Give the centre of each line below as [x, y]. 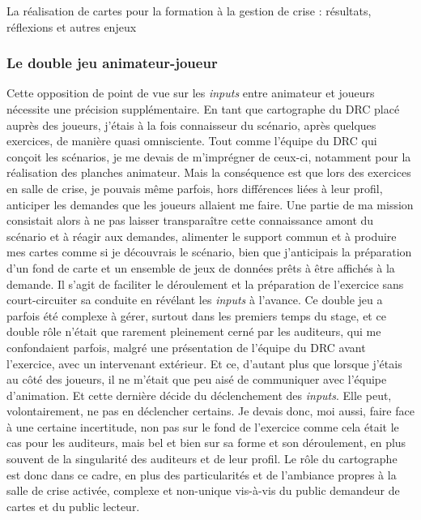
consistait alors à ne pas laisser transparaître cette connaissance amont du [190, 220]
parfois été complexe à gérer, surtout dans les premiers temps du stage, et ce [196, 315]
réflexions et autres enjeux [72, 26]
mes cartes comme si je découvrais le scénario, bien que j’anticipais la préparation [209, 252]
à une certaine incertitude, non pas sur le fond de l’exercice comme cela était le [203, 426]
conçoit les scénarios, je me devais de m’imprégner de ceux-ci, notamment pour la [209, 156]
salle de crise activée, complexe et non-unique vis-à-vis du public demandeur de [203, 490]
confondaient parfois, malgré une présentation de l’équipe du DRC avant [186, 347]
